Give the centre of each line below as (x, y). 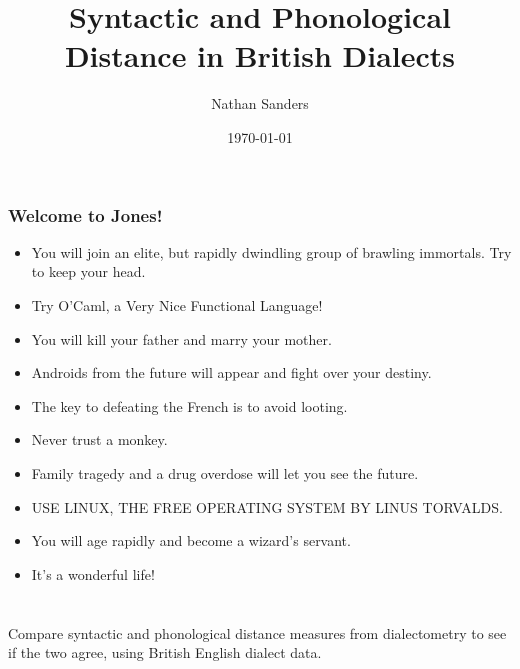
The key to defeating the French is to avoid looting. (189, 405)
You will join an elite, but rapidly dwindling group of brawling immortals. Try (271, 251)
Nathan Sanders (260, 103)
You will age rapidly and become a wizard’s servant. (191, 540)
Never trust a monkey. (99, 439)
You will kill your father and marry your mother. (181, 338)
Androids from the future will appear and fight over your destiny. (231, 372)
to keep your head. (88, 271)
